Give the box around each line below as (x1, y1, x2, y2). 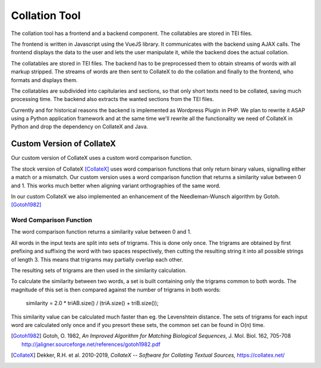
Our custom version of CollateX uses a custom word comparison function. (11, 155, 193, 162)
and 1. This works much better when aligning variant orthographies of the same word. (11, 182, 221, 189)
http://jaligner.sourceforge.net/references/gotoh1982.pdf (21, 341, 160, 348)
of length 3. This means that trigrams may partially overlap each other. (11, 256, 184, 263)
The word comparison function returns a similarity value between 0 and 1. (11, 228, 191, 235)
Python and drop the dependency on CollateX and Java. (11, 123, 149, 130)
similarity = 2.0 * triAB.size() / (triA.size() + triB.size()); (26, 300, 159, 307)
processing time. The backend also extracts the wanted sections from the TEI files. (11, 96, 214, 103)
